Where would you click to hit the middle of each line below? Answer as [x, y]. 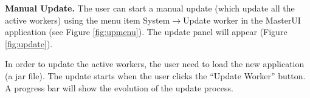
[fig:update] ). [29, 43]
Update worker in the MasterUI [242, 20]
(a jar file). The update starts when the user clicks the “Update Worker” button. [155, 75]
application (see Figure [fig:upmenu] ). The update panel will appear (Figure [146, 32]
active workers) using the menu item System [88, 20]
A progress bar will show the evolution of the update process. [119, 87]
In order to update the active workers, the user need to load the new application [155, 64]
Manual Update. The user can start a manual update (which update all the [150, 8]
